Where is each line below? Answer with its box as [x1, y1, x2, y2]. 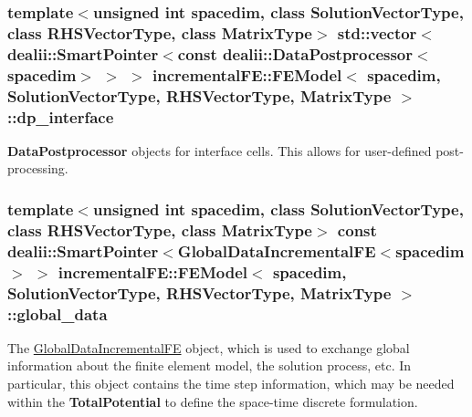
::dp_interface [7, 105, 114, 128]
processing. [7, 159, 68, 178]
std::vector [337, 21, 417, 44]
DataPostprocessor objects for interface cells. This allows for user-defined [7, 141, 432, 160]
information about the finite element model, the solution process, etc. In [7, 356, 412, 375]
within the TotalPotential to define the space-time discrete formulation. [7, 391, 418, 411]
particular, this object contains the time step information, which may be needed [7, 374, 455, 393]
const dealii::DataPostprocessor [177, 42, 414, 65]
